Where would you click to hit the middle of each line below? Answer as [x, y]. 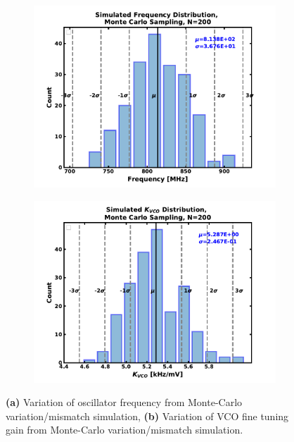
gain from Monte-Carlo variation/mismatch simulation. [124, 430]
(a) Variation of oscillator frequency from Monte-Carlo [124, 402]
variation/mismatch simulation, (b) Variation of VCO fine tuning [147, 416]
